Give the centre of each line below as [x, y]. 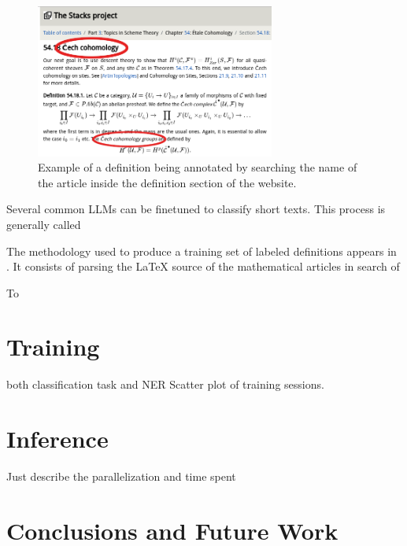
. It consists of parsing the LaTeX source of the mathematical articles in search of [203, 266]
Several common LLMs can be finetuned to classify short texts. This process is [196, 209]
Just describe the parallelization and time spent [121, 476]
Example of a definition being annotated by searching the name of [198, 167]
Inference [57, 439]
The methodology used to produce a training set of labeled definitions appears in [202, 251]
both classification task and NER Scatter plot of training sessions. [165, 384]
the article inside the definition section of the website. [167, 182]
